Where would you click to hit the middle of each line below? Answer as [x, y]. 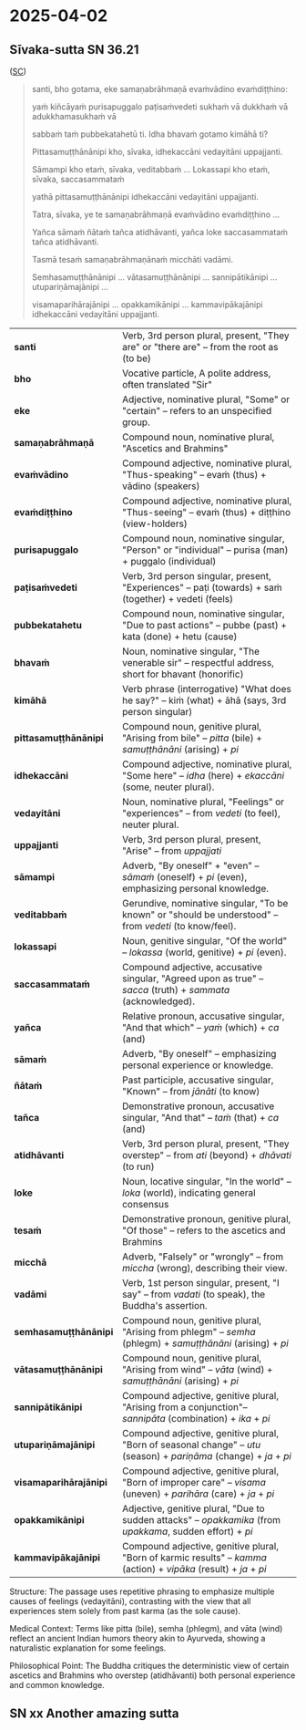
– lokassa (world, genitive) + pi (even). [204, 952]
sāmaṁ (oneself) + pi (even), [184, 877]
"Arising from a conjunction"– [184, 1407]
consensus [145, 1204]
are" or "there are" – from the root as [200, 347]
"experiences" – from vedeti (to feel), [201, 813]
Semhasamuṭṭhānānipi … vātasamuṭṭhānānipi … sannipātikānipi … [154, 277]
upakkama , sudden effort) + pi [187, 1531]
